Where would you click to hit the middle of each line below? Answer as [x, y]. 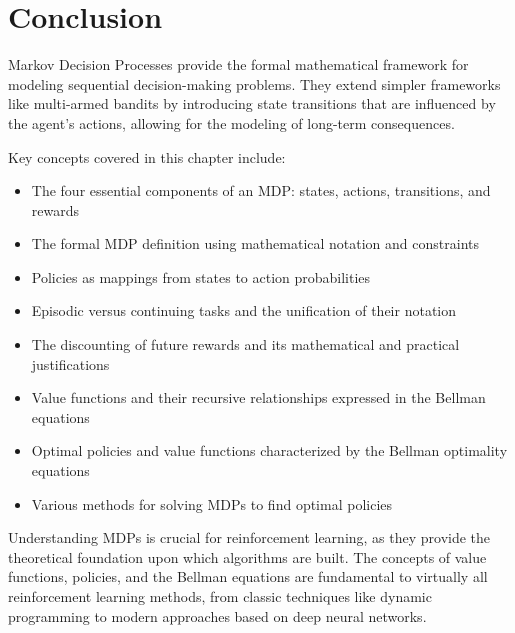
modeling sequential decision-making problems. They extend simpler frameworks [254, 83]
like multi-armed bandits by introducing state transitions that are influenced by [252, 103]
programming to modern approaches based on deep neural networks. [217, 615]
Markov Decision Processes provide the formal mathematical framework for [238, 64]
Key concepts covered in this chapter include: [147, 156]
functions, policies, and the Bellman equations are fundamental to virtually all [248, 576]
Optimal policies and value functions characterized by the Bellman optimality [269, 450]
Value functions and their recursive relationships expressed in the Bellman [258, 397]
